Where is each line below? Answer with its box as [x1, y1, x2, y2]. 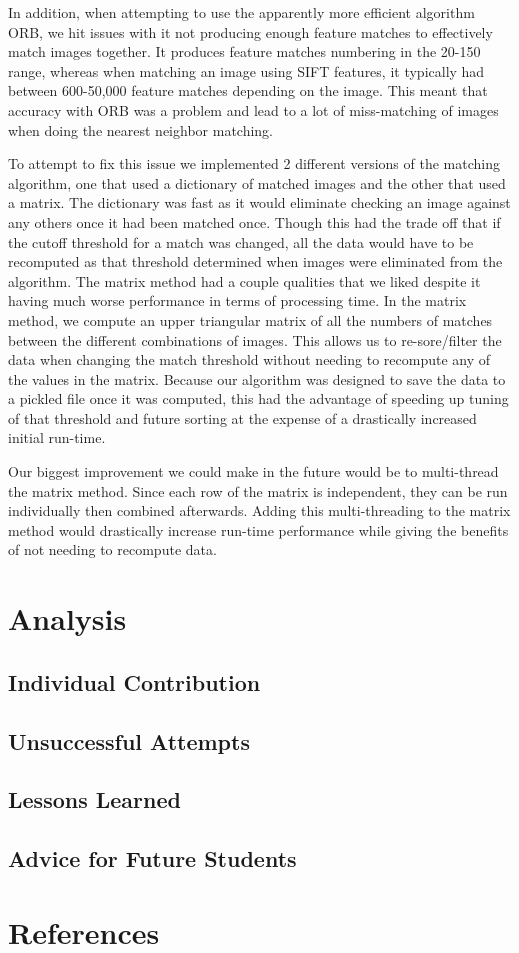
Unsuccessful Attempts [8, 725, 250, 756]
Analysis [8, 598, 127, 639]
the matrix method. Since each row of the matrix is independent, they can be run [8, 480, 508, 501]
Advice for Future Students [8, 843, 297, 874]
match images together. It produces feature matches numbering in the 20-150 [8, 41, 481, 62]
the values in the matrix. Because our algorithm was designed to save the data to [8, 368, 506, 389]
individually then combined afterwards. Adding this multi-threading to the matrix [8, 500, 511, 521]
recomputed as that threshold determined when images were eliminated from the [8, 251, 503, 272]
